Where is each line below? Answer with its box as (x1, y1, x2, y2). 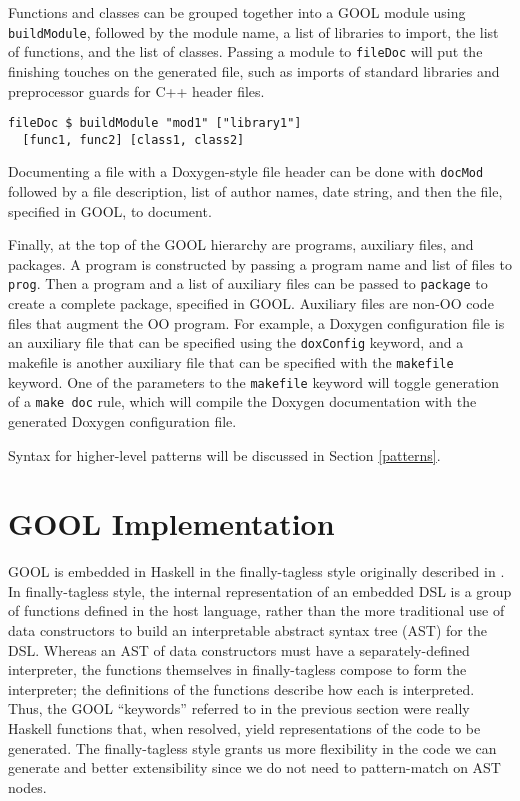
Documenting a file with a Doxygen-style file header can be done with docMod (8, 161, 484, 182)
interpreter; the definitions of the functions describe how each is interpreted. (8, 678, 475, 699)
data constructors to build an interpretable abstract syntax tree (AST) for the (8, 620, 487, 640)
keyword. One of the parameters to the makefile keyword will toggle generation (8, 371, 500, 392)
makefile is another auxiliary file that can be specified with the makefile (8, 351, 454, 372)
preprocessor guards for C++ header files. (8, 80, 265, 101)
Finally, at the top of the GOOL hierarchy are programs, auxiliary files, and (8, 234, 474, 255)
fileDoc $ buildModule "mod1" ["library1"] (8, 116, 302, 131)
